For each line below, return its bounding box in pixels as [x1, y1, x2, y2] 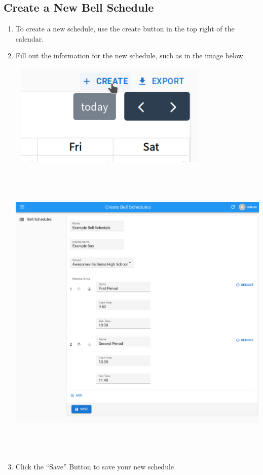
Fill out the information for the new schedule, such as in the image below [15, 50, 243, 61]
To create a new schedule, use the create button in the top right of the [15, 23, 235, 34]
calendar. [15, 33, 44, 44]
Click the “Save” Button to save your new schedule [15, 461, 174, 472]
